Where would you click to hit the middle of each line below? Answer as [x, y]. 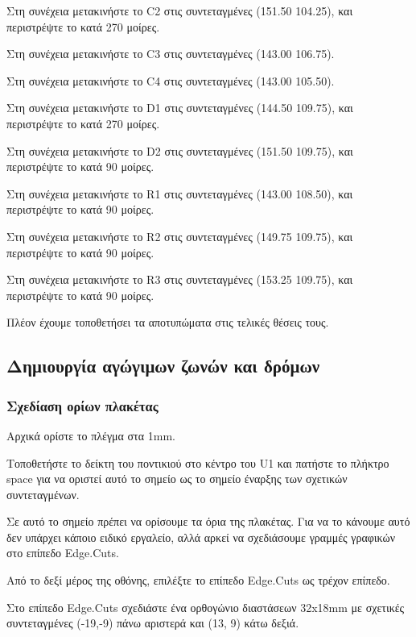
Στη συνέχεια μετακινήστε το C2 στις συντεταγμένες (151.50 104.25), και [180, 10]
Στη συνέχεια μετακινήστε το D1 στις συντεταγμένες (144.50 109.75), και [180, 108]
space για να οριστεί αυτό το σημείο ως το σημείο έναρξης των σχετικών [177, 479]
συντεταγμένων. [43, 494]
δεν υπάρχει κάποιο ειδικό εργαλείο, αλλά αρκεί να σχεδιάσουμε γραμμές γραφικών [201, 537]
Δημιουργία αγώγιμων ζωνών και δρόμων [163, 366]
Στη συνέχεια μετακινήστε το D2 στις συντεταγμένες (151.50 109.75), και [180, 150]
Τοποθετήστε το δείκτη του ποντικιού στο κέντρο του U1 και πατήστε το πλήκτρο [198, 462]
